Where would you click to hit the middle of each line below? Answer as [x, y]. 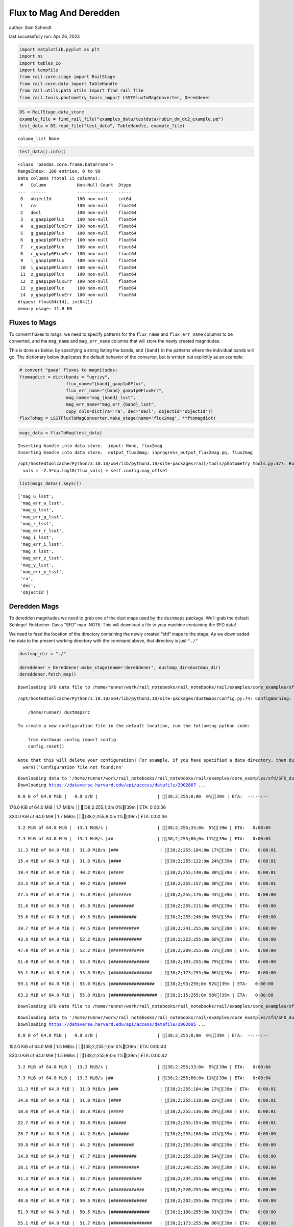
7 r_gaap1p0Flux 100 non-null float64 [78, 247]
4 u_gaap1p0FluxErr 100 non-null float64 [78, 226]
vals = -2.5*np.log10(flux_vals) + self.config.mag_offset [95, 470]
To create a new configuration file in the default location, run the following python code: [134, 726]
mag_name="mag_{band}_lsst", [101, 397]
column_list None [38, 139]
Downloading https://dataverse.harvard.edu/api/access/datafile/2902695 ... [112, 1024]
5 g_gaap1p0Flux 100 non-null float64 [78, 233]
